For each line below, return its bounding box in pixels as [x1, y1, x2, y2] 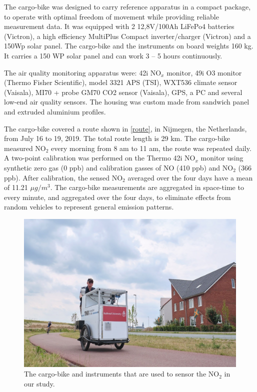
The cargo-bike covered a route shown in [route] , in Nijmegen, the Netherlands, [4, 123, 247, 133]
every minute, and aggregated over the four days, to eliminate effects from [4, 191, 231, 202]
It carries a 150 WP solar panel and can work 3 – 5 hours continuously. [4, 50, 222, 60]
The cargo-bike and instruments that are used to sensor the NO [24, 368, 219, 379]
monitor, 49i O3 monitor [166, 67, 242, 77]
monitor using [200, 152, 243, 163]
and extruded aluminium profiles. [4, 106, 106, 116]
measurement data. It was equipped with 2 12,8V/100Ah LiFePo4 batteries [4, 21, 234, 31]
